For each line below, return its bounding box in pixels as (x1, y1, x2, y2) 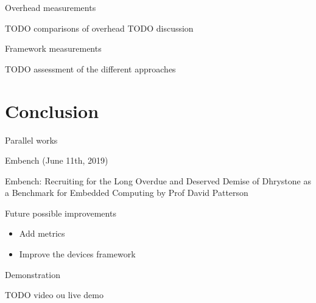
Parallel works (5, 133, 58, 146)
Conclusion (5, 98, 99, 123)
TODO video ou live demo (5, 288, 104, 301)
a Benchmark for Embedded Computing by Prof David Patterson (5, 186, 248, 199)
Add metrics (19, 227, 65, 240)
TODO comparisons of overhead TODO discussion (5, 21, 194, 34)
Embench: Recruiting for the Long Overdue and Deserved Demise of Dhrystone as (5, 174, 311, 187)
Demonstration (5, 268, 60, 280)
